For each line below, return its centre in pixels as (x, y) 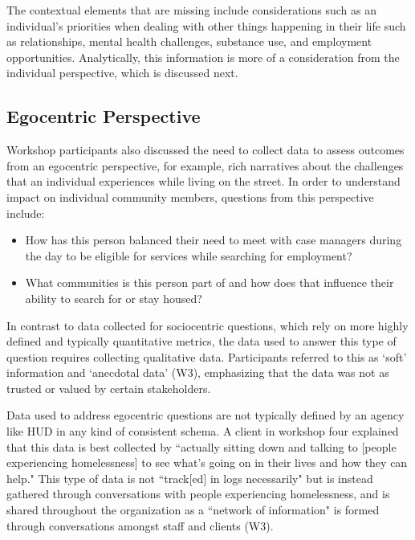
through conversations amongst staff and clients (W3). (140, 525)
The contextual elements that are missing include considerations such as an (192, 10)
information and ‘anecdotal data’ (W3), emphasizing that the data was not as (198, 372)
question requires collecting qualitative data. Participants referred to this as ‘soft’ (207, 356)
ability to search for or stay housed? (114, 298)
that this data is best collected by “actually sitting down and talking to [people (201, 446)
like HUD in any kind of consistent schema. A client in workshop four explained (203, 431)
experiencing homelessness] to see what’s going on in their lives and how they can (207, 462)
